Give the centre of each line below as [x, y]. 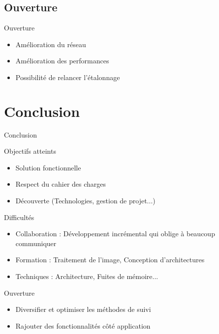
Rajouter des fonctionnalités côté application [83, 325]
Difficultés [19, 217]
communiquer [36, 243]
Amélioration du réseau [51, 44]
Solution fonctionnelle [48, 167]
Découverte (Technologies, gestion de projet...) [85, 201]
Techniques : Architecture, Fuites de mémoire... [87, 276]
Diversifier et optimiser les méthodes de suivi [83, 309]
